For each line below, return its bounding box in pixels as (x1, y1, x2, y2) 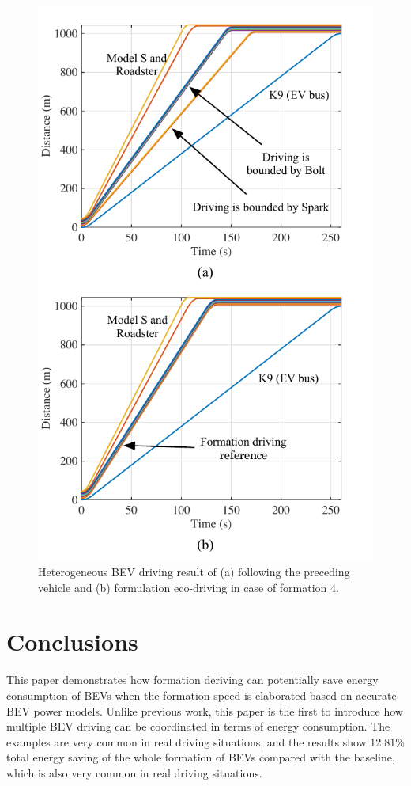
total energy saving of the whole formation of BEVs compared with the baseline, (6, 749, 395, 765)
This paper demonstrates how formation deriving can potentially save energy (6, 671, 379, 688)
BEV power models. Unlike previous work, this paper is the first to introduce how (6, 702, 403, 719)
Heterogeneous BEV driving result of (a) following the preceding (38, 564, 350, 580)
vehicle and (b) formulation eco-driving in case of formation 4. (38, 579, 339, 595)
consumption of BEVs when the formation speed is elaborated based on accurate (6, 686, 397, 703)
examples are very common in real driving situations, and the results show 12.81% (6, 733, 405, 750)
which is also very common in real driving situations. (6, 764, 262, 780)
